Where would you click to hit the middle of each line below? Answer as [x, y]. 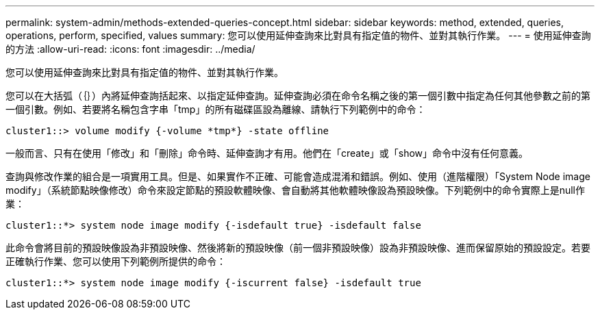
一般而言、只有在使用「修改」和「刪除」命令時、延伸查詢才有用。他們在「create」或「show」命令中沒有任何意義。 [267, 153]
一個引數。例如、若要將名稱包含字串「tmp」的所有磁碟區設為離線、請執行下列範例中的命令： [216, 109]
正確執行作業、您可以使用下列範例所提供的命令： [116, 261]
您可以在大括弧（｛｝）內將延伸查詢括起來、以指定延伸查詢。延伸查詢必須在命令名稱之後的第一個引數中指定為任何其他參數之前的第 [298, 96]
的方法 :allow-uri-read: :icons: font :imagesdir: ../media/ [130, 49]
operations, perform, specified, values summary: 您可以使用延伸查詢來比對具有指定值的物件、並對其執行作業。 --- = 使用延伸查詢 [298, 35]
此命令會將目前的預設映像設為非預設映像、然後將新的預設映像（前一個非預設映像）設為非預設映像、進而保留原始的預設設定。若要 [298, 248]
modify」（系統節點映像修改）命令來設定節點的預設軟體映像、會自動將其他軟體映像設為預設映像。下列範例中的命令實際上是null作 [295, 190]
